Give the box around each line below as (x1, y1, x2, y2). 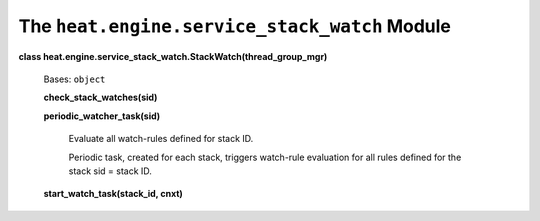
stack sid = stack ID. (68, 165, 152, 177)
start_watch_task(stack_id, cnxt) (43, 188, 184, 200)
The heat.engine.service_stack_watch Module (18, 15, 452, 37)
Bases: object (43, 73, 106, 85)
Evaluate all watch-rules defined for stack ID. (68, 133, 254, 145)
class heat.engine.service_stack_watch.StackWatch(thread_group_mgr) (18, 50, 328, 62)
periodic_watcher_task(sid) (43, 110, 161, 122)
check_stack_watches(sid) (43, 91, 158, 104)
